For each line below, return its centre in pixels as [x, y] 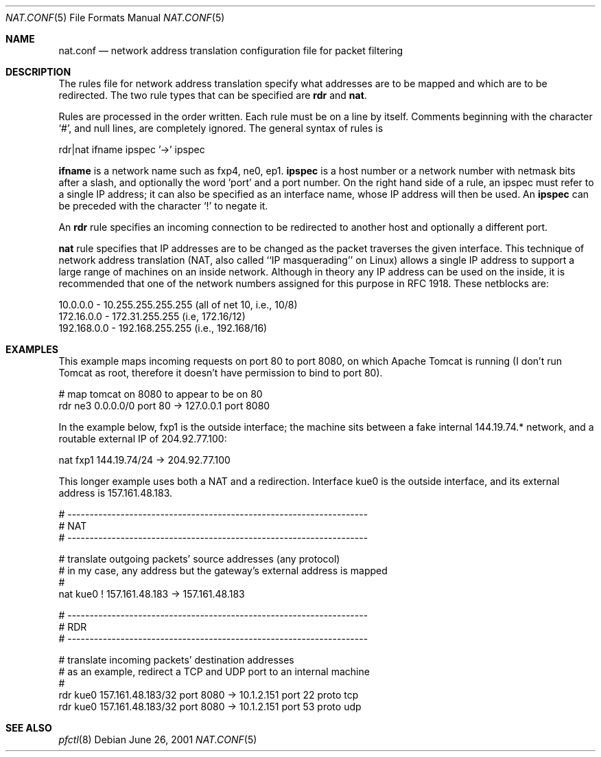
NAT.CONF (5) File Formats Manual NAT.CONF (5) [115, 18]
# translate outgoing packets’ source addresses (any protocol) [199, 559]
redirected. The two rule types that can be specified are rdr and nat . [213, 95]
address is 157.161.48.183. [116, 493]
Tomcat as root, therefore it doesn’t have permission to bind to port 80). [221, 373]
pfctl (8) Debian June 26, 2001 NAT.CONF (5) [158, 739]
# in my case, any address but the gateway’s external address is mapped [223, 570]
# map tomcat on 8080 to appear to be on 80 [161, 394]
